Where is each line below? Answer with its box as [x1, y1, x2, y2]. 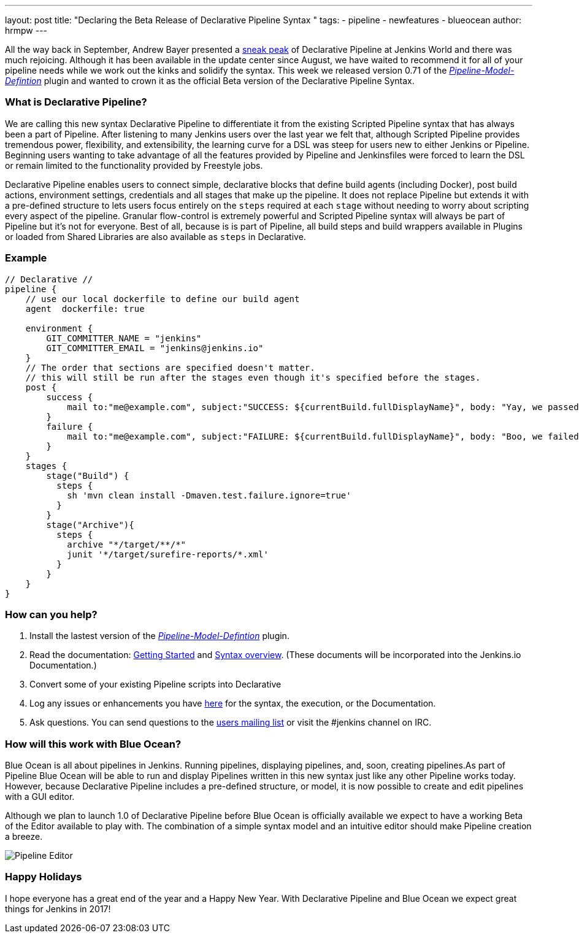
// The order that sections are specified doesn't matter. [25, 362, 315, 373]
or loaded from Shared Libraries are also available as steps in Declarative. [5, 231, 306, 242]
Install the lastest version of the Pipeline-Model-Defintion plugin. [29, 630, 289, 641]
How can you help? [5, 608, 98, 621]
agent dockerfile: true [25, 303, 145, 314]
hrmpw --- [5, 25, 48, 36]
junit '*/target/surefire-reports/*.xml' [67, 549, 269, 559]
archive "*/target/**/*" [67, 539, 186, 549]
